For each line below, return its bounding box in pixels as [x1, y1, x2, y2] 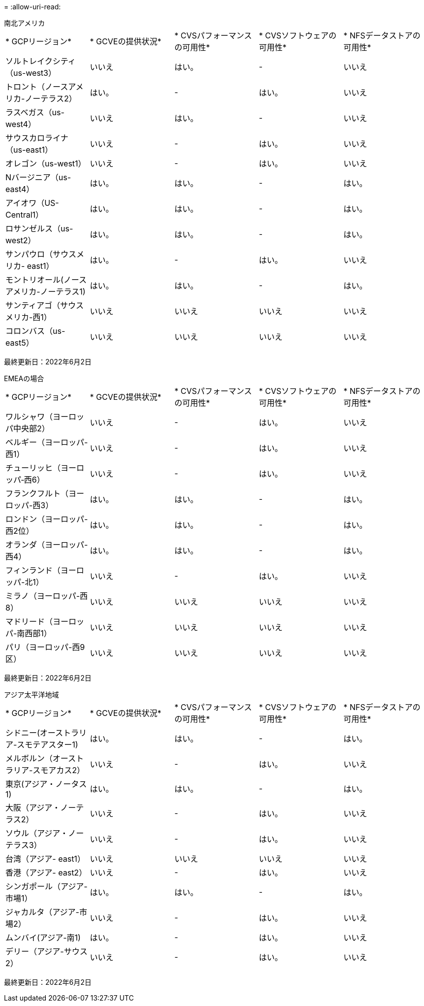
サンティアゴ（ [5, 300, 61, 310]
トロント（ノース [5, 82, 68, 92]
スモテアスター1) [17, 740, 78, 749]
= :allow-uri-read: [4, 2, 61, 11]
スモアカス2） [33, 765, 85, 775]
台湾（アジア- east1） [5, 854, 85, 864]
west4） [5, 119, 36, 129]
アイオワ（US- [5, 198, 59, 208]
